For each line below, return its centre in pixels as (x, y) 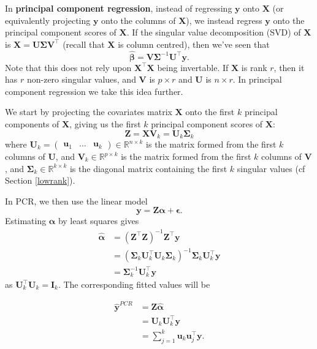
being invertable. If (193, 67)
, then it (289, 67)
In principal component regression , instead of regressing (119, 8)
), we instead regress (224, 20)
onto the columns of (139, 20)
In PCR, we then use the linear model (76, 201)
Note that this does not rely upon (68, 67)
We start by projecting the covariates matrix (89, 112)
